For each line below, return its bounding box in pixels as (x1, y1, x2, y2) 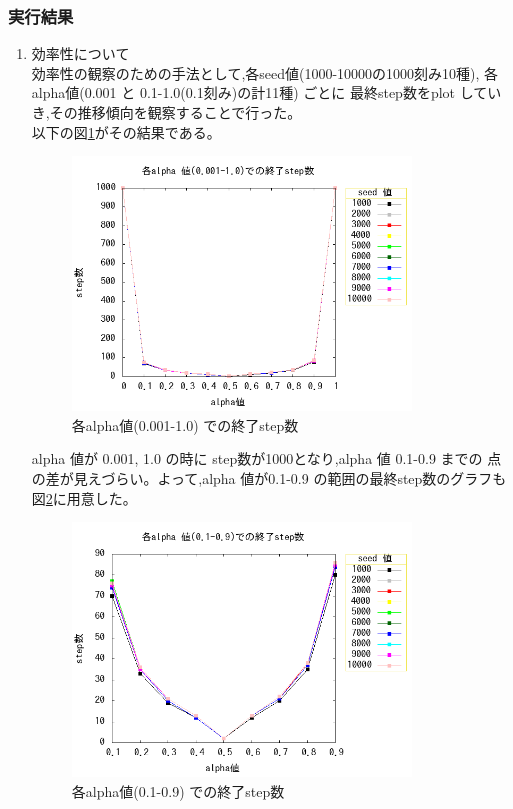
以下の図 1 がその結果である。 (31, 121, 221, 142)
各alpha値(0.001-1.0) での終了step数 (71, 414, 299, 435)
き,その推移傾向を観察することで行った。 (31, 102, 302, 122)
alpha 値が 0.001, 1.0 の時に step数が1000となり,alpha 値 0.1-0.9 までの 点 (31, 448, 502, 469)
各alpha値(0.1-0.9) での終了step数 (71, 780, 285, 801)
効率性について (31, 43, 130, 64)
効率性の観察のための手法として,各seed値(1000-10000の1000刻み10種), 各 (31, 62, 499, 83)
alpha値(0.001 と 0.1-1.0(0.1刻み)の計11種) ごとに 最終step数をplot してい (31, 82, 502, 103)
